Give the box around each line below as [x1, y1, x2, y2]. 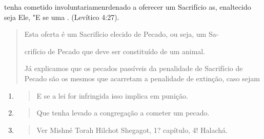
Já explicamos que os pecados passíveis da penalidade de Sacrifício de [24, 63, 243, 74]
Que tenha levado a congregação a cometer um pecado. [36, 107, 210, 118]
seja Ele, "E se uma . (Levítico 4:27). [4, 11, 119, 22]
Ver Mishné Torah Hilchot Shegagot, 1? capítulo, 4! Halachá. [36, 124, 228, 135]
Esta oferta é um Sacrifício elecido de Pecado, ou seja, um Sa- [24, 29, 219, 39]
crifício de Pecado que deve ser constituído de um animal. [24, 45, 206, 56]
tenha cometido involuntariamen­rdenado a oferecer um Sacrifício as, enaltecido [4, 2, 251, 12]
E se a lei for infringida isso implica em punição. [36, 90, 188, 101]
